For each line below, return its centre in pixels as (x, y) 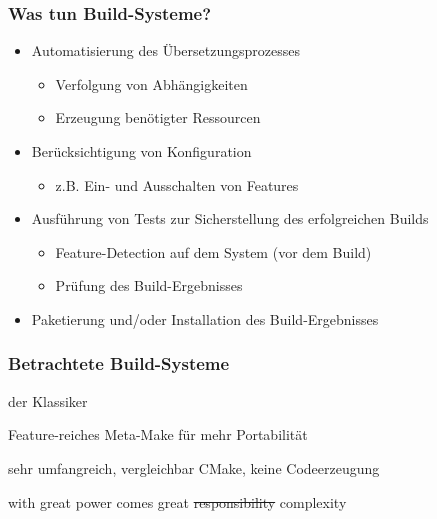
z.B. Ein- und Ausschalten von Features (177, 184)
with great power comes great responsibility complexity (177, 501)
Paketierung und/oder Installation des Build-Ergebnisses (205, 318)
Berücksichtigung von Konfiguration (141, 151)
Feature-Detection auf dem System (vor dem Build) (213, 251)
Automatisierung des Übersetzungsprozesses (165, 50)
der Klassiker (48, 400)
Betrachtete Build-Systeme (119, 363)
